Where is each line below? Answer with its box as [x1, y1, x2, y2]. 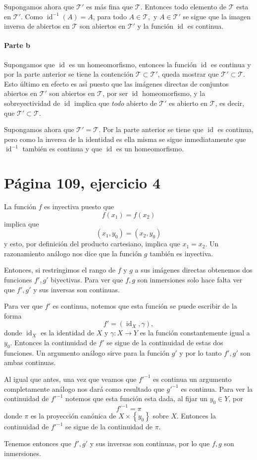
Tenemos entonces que [4, 438, 71, 449]
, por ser [103, 88, 128, 98]
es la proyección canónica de [30, 411, 116, 421]
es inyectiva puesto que [44, 201, 114, 212]
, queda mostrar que [157, 69, 219, 79]
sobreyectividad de [4, 97, 60, 108]
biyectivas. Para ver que [51, 275, 123, 285]
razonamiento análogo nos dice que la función [4, 248, 142, 258]
